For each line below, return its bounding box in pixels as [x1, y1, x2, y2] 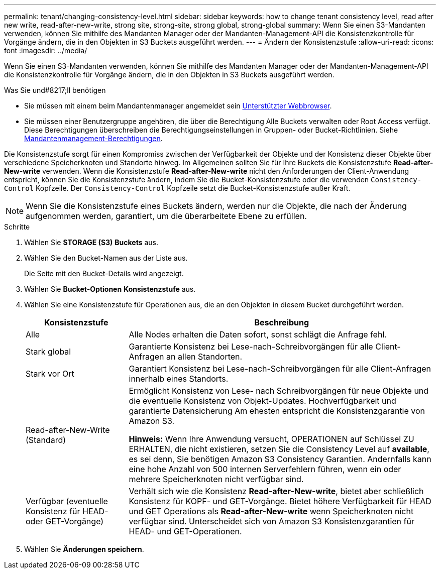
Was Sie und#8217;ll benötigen [4, 86, 106, 94]
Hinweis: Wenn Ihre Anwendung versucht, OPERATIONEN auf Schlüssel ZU [129, 434, 414, 444]
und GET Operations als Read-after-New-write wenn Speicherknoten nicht [129, 506, 414, 516]
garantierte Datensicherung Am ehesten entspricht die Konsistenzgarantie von [129, 406, 425, 416]
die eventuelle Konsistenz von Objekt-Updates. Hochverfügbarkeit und [129, 396, 396, 406]
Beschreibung [254, 317, 309, 327]
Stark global [26, 347, 71, 357]
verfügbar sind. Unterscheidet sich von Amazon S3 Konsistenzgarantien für [129, 516, 414, 526]
